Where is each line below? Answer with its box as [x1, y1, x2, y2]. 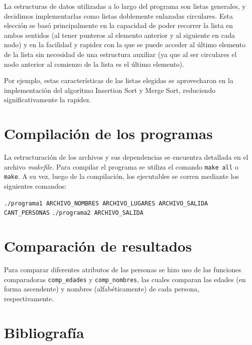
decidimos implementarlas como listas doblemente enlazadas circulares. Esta [4, 10, 233, 21]
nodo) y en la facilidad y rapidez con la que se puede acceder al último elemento [4, 39, 246, 50]
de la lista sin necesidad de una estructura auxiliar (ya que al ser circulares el [4, 49, 237, 59]
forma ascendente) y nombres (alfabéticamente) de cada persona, [4, 284, 199, 294]
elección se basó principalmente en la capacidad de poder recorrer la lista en [4, 20, 233, 30]
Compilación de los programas [4, 123, 213, 144]
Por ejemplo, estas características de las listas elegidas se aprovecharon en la [4, 75, 233, 86]
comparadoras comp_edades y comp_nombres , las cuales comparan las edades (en [4, 274, 246, 284]
